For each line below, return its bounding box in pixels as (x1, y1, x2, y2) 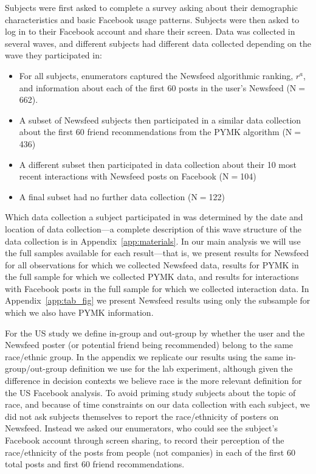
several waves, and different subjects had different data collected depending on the (5, 37, 312, 49)
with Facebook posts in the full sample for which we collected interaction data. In (5, 282, 309, 295)
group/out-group (5, 362, 67, 375)
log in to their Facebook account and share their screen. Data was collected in (5, 25, 295, 38)
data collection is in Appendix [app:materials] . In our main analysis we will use (5, 234, 301, 247)
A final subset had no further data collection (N (19, 190, 197, 203)
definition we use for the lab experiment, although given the (69, 362, 293, 375)
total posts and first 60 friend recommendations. (5, 458, 185, 470)
